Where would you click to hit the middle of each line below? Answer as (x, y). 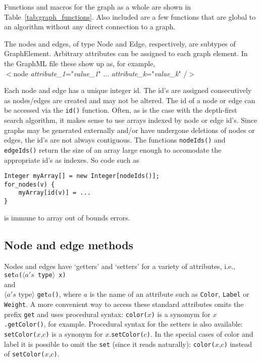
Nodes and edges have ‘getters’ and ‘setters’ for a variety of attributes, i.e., (120, 266)
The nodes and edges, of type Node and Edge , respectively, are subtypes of (120, 43)
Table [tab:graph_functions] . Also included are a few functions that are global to (130, 16)
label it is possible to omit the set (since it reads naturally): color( (110, 344)
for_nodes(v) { (30, 184)
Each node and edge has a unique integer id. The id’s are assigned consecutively (128, 90)
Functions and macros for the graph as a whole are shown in (98, 7)
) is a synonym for (74, 333)
